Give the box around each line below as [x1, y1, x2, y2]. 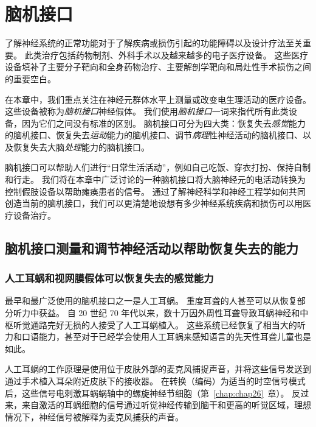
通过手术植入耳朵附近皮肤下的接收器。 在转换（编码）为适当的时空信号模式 [5, 375, 306, 387]
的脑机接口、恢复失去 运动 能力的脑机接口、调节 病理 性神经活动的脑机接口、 [5, 129, 303, 141]
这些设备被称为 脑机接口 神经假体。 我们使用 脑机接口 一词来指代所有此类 [5, 105, 289, 118]
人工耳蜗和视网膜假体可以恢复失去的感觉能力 [5, 270, 214, 286]
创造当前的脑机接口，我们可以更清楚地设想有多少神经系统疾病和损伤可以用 [5, 197, 303, 210]
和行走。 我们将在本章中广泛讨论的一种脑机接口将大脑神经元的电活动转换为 [5, 173, 306, 186]
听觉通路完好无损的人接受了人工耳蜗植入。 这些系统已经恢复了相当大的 [13, 318, 297, 331]
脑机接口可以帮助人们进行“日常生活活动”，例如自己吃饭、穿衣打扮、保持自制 [5, 161, 311, 174]
